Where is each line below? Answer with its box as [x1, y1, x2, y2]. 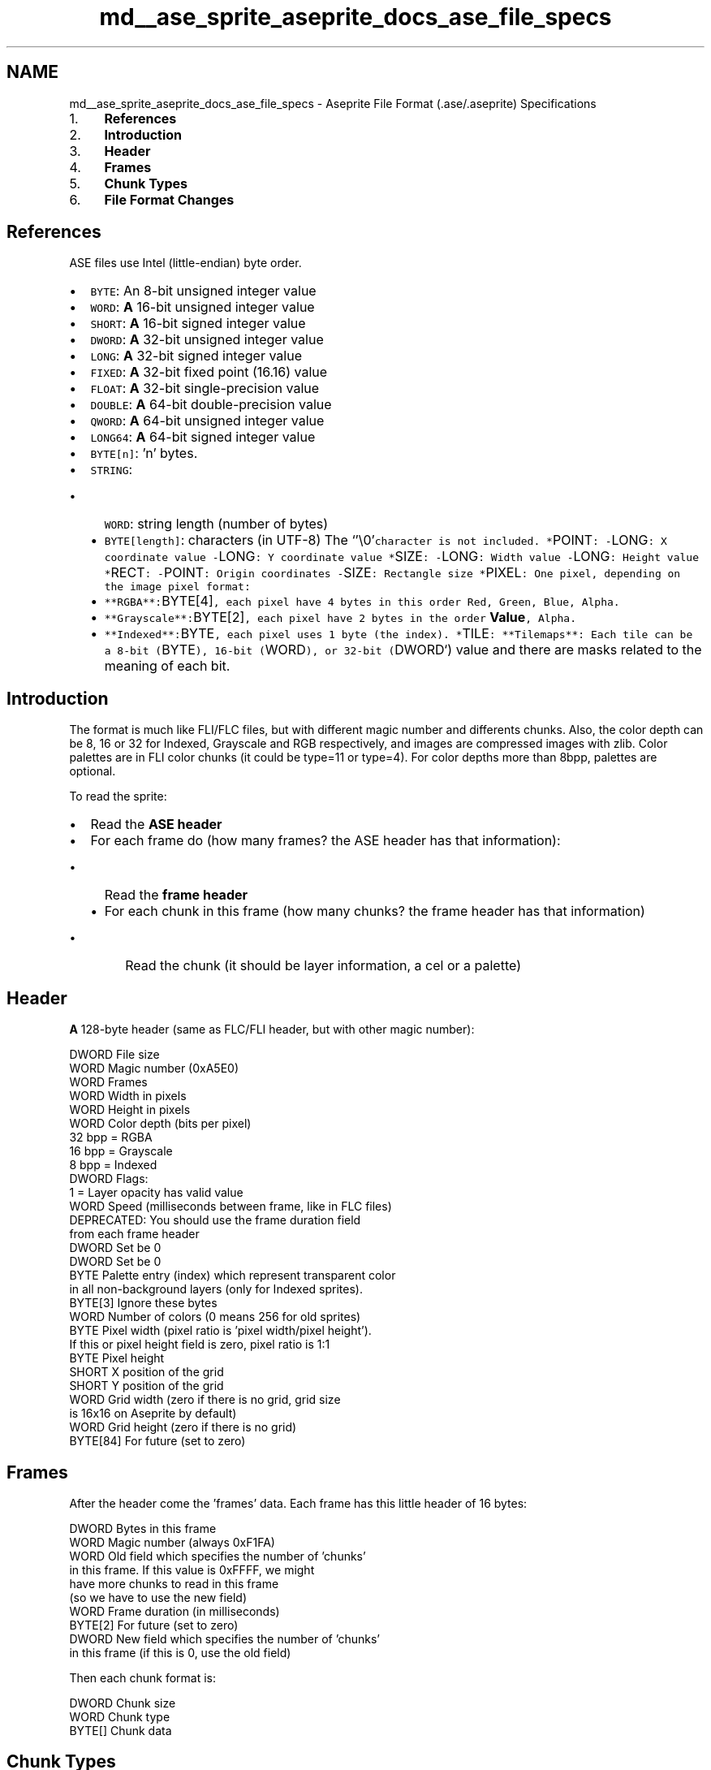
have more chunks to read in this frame [69, 1576, 279, 1591]
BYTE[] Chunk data [69, 1723, 172, 1738]
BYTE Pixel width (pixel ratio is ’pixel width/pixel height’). [69, 1323, 372, 1338]
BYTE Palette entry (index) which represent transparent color [69, 1268, 396, 1283]
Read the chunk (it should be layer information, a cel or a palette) [125, 957, 521, 974]
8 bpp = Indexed [69, 1158, 157, 1172]
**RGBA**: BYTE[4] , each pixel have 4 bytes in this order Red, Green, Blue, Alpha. [104, 593, 620, 610]
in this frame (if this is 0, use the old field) [69, 1645, 291, 1660]
